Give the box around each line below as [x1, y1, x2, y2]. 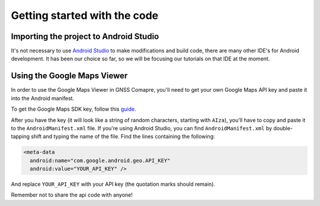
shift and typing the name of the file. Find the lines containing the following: [30, 133, 216, 140]
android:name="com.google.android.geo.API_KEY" [30, 157, 171, 164]
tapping [11, 133, 30, 140]
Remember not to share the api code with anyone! [11, 191, 133, 198]
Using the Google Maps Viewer [11, 71, 128, 81]
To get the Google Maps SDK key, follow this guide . [11, 105, 136, 112]
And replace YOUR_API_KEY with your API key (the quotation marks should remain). [11, 181, 216, 188]
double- [273, 124, 293, 131]
